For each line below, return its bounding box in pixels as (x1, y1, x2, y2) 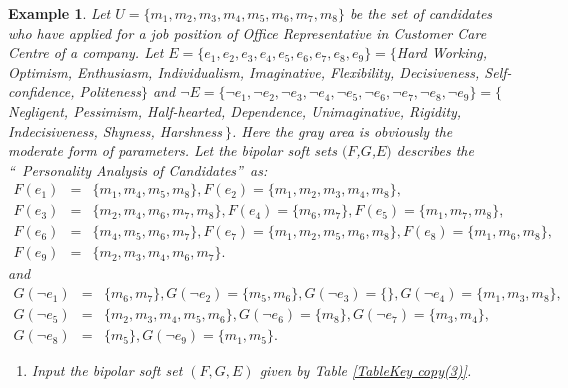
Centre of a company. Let (8, 42, 164, 63)
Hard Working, (396, 42, 488, 63)
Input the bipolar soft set (31, 360, 183, 381)
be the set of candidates (350, 3, 493, 23)
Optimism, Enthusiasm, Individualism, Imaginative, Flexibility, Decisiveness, (8, 61, 480, 82)
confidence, (8, 81, 75, 102)
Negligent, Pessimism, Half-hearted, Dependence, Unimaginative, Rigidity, (8, 100, 462, 121)
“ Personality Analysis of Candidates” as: (8, 159, 268, 180)
